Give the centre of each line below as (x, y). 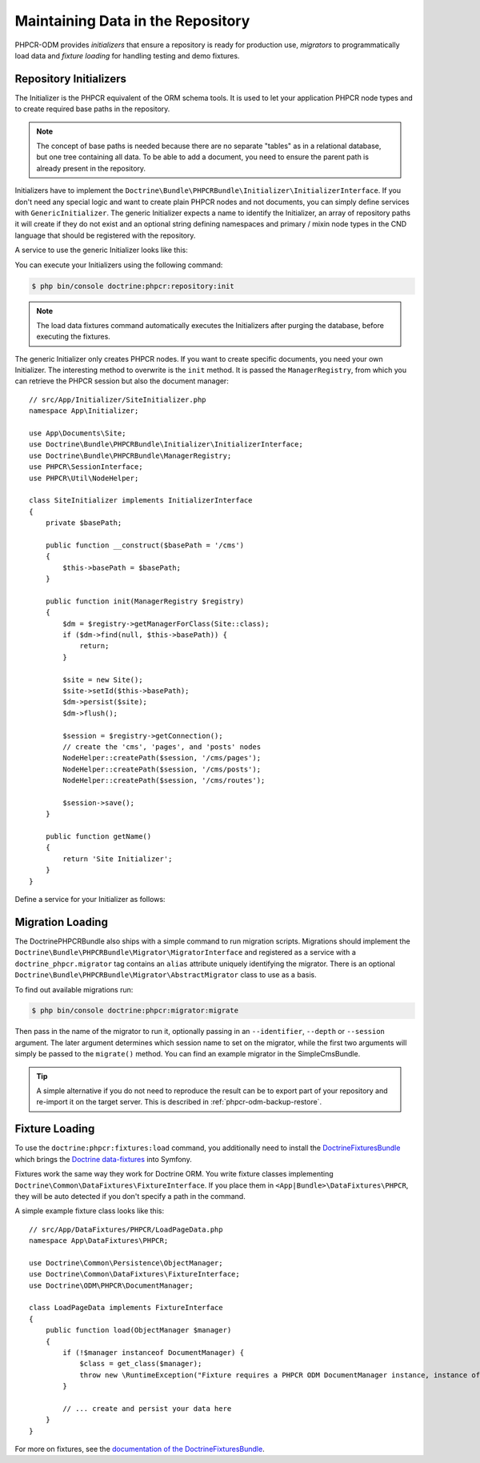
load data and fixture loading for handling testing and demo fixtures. (127, 55)
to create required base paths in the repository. (92, 109)
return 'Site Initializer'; (118, 859)
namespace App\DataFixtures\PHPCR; (99, 1241)
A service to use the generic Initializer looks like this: (101, 250)
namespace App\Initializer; (84, 411)
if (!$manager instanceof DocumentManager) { (153, 1352)
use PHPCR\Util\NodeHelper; (84, 478)
